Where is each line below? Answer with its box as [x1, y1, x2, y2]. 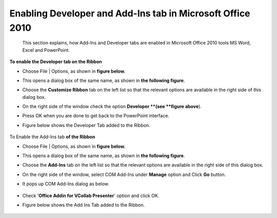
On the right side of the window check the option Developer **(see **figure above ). [22, 103, 202, 110]
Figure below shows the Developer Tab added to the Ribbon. [22, 122, 151, 128]
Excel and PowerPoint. [22, 47, 70, 53]
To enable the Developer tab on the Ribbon [9, 59, 102, 65]
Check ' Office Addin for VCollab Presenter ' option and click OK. [22, 192, 160, 199]
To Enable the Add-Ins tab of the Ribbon [9, 134, 95, 140]
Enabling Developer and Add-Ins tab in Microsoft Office [9, 8, 251, 19]
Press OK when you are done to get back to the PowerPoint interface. [22, 113, 169, 119]
